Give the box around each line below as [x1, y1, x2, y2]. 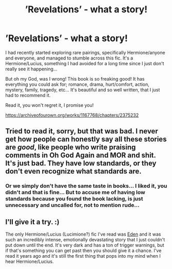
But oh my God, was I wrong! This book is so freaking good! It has [5, 75, 145, 82]
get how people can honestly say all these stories [5, 135, 167, 144]
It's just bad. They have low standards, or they [5, 159, 157, 168]
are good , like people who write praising [5, 143, 136, 152]
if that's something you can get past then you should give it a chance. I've [5, 247, 162, 254]
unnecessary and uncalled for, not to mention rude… [5, 202, 140, 209]
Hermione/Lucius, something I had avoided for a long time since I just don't [5, 60, 164, 66]
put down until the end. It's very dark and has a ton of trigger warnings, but [5, 242, 164, 248]
